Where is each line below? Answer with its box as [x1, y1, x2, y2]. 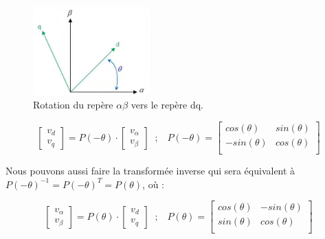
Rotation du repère [33, 98, 113, 112]
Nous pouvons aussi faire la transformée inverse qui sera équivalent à [5, 163, 295, 178]
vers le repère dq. [131, 98, 203, 112]
